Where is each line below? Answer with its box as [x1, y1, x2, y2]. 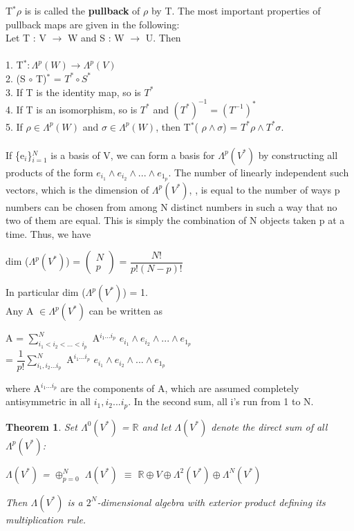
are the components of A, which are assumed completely [60, 380, 299, 395]
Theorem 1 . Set [6, 419, 77, 434]
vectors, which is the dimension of [6, 182, 149, 196]
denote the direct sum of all [211, 419, 328, 434]
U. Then [145, 30, 181, 45]
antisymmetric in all [6, 394, 91, 409]
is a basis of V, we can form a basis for [50, 147, 215, 162]
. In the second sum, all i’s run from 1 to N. [128, 394, 314, 409]
